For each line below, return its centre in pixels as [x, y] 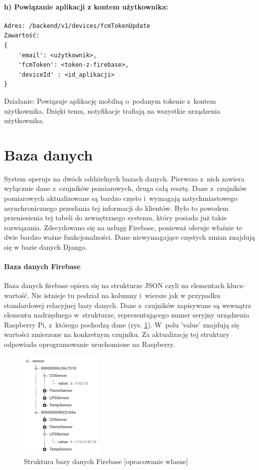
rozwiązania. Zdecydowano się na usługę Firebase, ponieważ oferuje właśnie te [123, 227]
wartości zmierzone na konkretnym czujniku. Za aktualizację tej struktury [117, 334]
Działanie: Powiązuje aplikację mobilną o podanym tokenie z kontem [110, 100]
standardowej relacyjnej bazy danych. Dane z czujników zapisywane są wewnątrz [128, 305]
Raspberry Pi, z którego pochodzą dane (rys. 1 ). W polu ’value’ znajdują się [122, 324]
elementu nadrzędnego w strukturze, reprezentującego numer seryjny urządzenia [127, 315]
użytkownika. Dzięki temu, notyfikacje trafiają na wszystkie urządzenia [112, 110]
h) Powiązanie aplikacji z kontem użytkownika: [86, 6]
